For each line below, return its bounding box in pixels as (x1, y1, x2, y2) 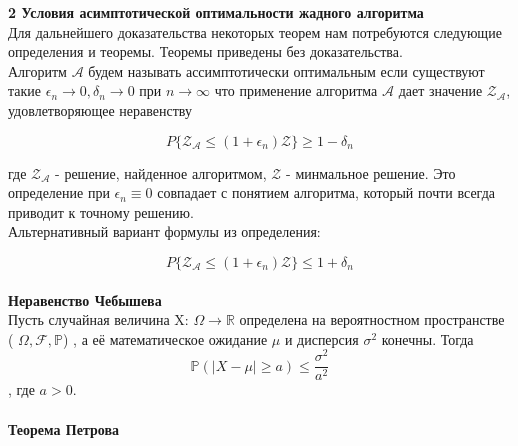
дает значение (398, 80, 483, 101)
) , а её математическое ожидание (63, 328, 268, 349)
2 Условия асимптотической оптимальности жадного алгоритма (8, 2, 424, 22)
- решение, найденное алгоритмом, (55, 162, 267, 183)
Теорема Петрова (8, 418, 119, 439)
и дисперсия (284, 328, 359, 349)
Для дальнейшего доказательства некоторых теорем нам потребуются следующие (8, 21, 502, 42)
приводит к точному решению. (8, 201, 194, 222)
